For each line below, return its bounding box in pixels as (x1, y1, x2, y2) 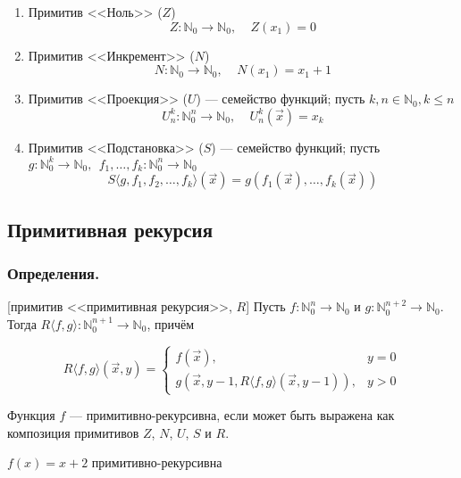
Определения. (7, 262, 100, 284)
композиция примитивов (7, 423, 139, 441)
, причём (147, 314, 195, 333)
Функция (7, 406, 55, 424)
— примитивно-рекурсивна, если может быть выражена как (69, 406, 395, 424)
